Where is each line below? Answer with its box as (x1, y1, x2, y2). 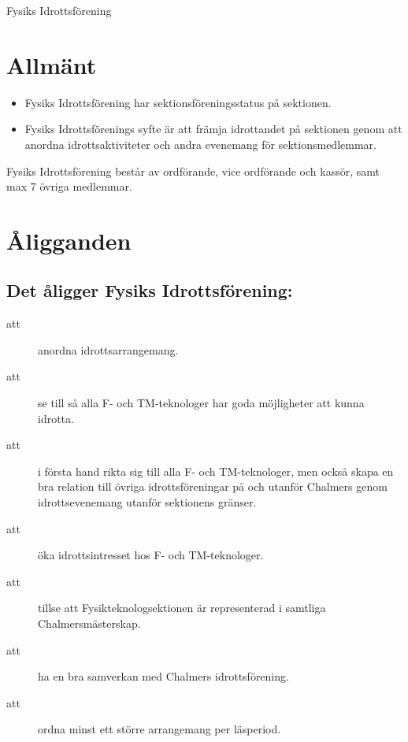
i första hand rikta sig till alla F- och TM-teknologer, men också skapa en (38, 462, 394, 479)
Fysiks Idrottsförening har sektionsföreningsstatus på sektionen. (24, 94, 332, 110)
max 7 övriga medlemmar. (6, 178, 132, 195)
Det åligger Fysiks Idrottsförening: (6, 278, 293, 302)
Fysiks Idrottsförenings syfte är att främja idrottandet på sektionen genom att (24, 121, 402, 137)
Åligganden (6, 224, 132, 256)
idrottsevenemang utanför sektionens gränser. (38, 494, 257, 510)
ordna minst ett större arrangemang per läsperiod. (38, 721, 281, 737)
